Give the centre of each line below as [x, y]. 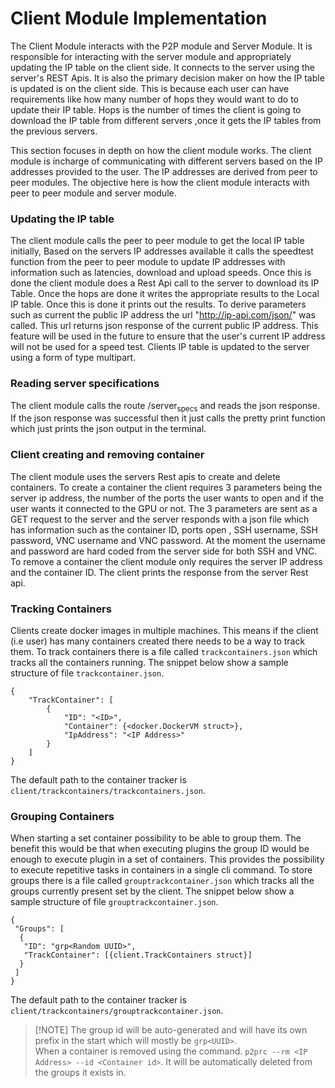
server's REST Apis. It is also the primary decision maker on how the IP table [167, 78]
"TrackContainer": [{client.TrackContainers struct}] [138, 955]
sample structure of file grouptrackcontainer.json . [114, 902]
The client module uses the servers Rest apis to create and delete [145, 476]
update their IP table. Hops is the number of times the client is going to [156, 109]
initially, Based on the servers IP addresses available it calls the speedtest [162, 251]
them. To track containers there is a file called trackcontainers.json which [164, 651]
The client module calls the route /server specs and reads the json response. [165, 406]
